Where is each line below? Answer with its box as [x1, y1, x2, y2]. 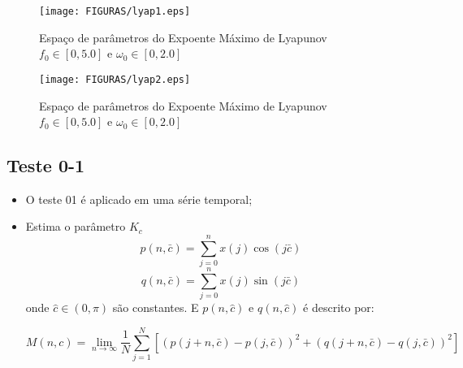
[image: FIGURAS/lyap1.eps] [39, 6, 191, 17]
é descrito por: [303, 299, 374, 316]
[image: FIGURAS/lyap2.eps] [39, 73, 191, 85]
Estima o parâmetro [25, 218, 126, 235]
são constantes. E [112, 299, 199, 316]
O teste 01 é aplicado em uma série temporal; [25, 190, 253, 207]
